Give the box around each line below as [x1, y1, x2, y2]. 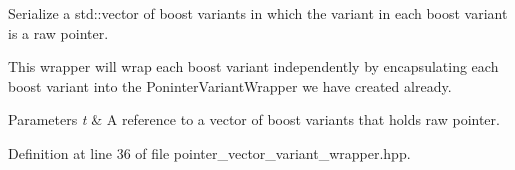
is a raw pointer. [8, 22, 109, 43]
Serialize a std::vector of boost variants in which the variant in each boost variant [8, 3, 508, 23]
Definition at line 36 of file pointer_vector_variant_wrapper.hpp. [8, 142, 411, 163]
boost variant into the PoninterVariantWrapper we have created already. [8, 75, 452, 96]
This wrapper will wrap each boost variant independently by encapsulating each [8, 56, 499, 77]
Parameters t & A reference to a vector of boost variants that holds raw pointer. [8, 109, 500, 130]
